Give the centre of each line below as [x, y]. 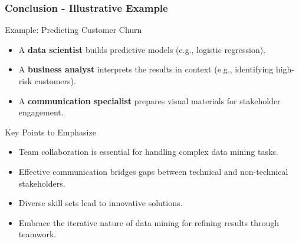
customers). [55, 81]
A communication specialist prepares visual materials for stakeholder [149, 100]
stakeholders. [42, 183]
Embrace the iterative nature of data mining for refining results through [149, 222]
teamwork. [37, 234]
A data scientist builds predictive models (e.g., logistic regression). [142, 49]
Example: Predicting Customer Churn [73, 30]
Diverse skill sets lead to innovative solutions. [101, 203]
